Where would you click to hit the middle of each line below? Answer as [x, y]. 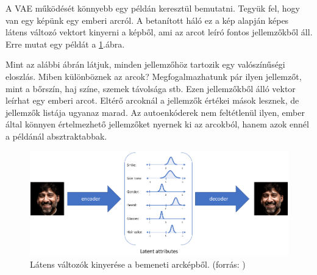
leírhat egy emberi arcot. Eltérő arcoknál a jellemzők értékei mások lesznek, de [152, 100]
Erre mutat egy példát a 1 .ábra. [65, 44]
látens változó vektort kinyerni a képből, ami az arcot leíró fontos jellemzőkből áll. [159, 32]
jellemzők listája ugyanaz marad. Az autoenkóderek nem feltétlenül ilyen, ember [155, 112]
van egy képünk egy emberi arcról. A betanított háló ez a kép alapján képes [147, 20]
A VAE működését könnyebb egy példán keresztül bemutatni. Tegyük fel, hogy [153, 8]
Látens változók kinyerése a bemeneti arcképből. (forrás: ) [138, 264]
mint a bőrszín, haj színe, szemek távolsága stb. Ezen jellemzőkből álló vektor [151, 88]
